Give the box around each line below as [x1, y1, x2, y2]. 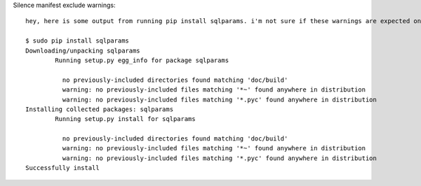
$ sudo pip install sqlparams [25, 37, 130, 45]
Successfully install [25, 164, 100, 172]
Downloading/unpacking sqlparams [25, 46, 140, 55]
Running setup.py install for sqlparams [55, 115, 196, 123]
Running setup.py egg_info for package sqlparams [55, 56, 229, 64]
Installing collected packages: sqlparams [25, 105, 174, 113]
